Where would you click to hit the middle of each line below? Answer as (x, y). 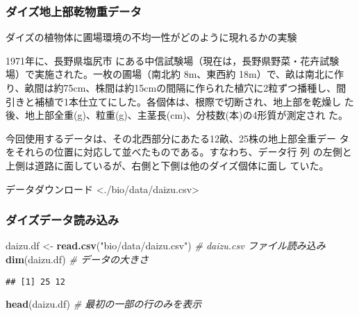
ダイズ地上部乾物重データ (74, 11)
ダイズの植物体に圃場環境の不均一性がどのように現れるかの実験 (151, 37)
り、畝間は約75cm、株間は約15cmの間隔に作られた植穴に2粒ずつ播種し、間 (176, 88)
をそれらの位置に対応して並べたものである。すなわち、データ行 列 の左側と (179, 152)
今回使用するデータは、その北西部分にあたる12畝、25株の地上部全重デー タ (177, 138)
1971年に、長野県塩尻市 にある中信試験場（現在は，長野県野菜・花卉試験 (173, 60)
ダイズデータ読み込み (62, 220)
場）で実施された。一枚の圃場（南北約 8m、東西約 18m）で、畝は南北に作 (175, 74)
